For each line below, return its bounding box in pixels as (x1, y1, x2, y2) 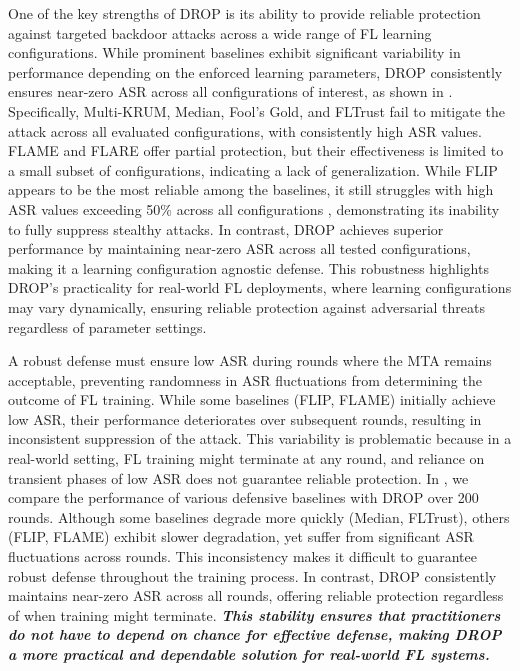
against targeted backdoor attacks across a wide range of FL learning (8, 22, 432, 43)
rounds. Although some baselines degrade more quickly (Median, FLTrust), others (8, 506, 510, 527)
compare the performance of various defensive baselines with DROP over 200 (8, 487, 479, 508)
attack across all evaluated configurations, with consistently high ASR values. (8, 120, 483, 141)
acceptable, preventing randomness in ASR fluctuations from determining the (8, 369, 482, 390)
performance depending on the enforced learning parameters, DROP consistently (8, 61, 503, 82)
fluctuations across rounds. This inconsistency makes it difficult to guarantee (8, 546, 477, 567)
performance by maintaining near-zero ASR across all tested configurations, (8, 238, 471, 259)
